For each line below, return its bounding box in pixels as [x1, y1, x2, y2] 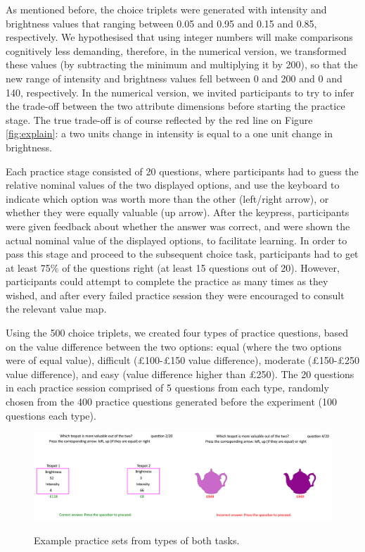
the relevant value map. [6, 301, 107, 316]
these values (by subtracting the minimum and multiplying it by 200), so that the [6, 57, 358, 72]
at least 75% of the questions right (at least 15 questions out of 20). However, [6, 260, 340, 275]
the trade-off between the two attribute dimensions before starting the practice [6, 99, 345, 113]
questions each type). [6, 408, 96, 422]
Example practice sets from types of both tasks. [34, 532, 240, 547]
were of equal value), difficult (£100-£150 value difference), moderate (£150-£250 [6, 353, 359, 368]
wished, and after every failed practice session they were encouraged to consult [6, 287, 345, 302]
